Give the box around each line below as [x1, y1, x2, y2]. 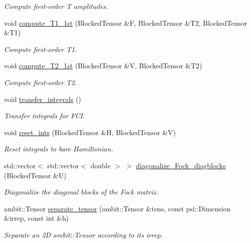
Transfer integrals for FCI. [4, 110, 85, 121]
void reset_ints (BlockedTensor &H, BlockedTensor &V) [4, 127, 176, 137]
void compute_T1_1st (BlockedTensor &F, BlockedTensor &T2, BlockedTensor [4, 17, 248, 28]
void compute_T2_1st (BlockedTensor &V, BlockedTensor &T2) [4, 60, 202, 71]
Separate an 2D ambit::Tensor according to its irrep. [4, 229, 163, 240]
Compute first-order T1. [4, 44, 77, 54]
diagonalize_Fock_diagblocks [136, 160, 226, 170]
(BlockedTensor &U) [4, 170, 66, 180]
